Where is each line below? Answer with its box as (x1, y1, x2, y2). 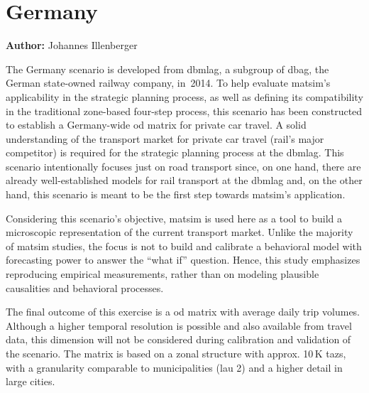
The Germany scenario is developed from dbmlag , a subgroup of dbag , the (6, 61, 329, 76)
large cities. (6, 374, 55, 389)
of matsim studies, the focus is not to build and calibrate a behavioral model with (6, 238, 362, 253)
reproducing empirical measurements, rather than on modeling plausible (6, 267, 319, 281)
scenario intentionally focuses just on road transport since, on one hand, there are (6, 158, 361, 173)
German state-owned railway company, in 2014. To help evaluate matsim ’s (6, 75, 331, 90)
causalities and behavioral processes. (6, 280, 164, 295)
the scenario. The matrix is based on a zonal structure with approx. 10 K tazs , (6, 346, 346, 360)
